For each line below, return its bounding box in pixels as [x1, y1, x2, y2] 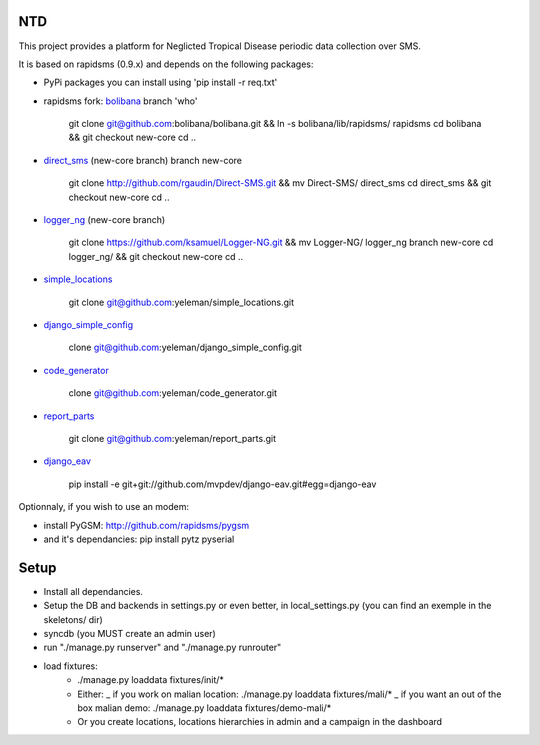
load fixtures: [43, 660, 99, 672]
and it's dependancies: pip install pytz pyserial [43, 533, 235, 545]
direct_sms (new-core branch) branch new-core [43, 154, 242, 166]
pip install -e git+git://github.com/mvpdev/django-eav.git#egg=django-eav [68, 478, 377, 490]
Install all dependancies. [43, 585, 144, 597]
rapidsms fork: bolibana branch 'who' [43, 95, 198, 107]
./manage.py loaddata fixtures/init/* [77, 674, 225, 686]
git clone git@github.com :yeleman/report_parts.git [68, 432, 277, 444]
